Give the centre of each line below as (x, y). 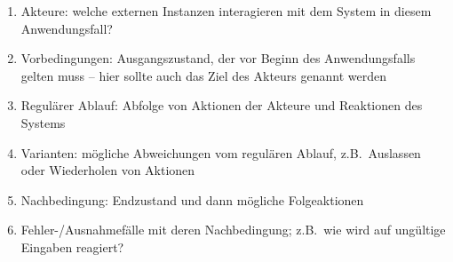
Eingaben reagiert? (72, 246)
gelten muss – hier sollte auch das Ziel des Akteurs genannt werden (203, 75)
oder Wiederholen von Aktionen (108, 170)
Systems (43, 122)
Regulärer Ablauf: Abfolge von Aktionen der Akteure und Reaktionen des (222, 105)
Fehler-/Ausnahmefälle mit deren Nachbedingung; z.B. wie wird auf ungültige (233, 230)
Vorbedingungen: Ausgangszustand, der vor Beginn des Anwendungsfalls (218, 58)
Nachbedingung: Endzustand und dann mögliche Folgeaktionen (192, 199)
